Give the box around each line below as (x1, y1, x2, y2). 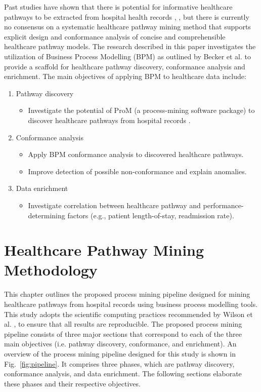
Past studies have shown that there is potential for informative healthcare (4, 2, 233, 12)
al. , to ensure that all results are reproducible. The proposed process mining (4, 319, 242, 329)
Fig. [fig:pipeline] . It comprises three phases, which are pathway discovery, (4, 358, 235, 369)
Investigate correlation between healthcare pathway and (28, 200, 201, 210)
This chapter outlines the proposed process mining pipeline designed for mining (4, 289, 250, 299)
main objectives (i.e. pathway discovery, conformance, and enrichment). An (4, 338, 237, 349)
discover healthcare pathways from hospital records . (28, 114, 191, 125)
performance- (203, 200, 244, 210)
